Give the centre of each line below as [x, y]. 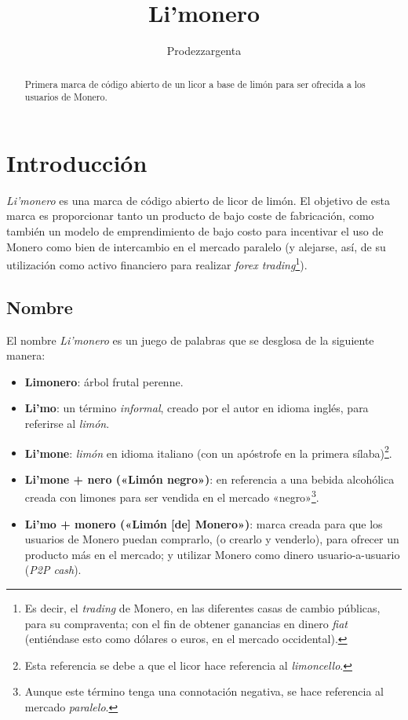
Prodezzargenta [204, 51]
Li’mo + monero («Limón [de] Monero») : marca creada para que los [204, 523]
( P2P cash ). [53, 570]
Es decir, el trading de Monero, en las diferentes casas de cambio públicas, [202, 608]
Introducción [77, 162]
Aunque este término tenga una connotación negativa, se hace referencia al [204, 691]
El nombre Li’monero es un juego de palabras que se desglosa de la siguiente [190, 340]
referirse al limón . [67, 423]
